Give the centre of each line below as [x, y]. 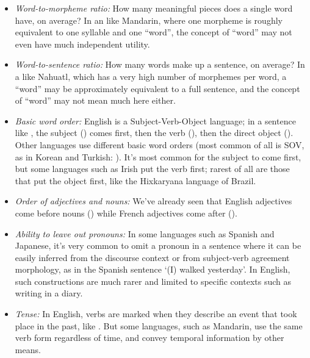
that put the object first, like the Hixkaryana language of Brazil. [135, 180]
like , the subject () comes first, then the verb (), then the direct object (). [154, 133]
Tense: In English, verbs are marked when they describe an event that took [156, 314]
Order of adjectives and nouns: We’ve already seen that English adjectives [153, 201]
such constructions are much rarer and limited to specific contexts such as [153, 281]
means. [28, 349]
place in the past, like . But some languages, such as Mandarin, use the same [159, 325]
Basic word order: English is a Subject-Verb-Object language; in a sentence [155, 120]
